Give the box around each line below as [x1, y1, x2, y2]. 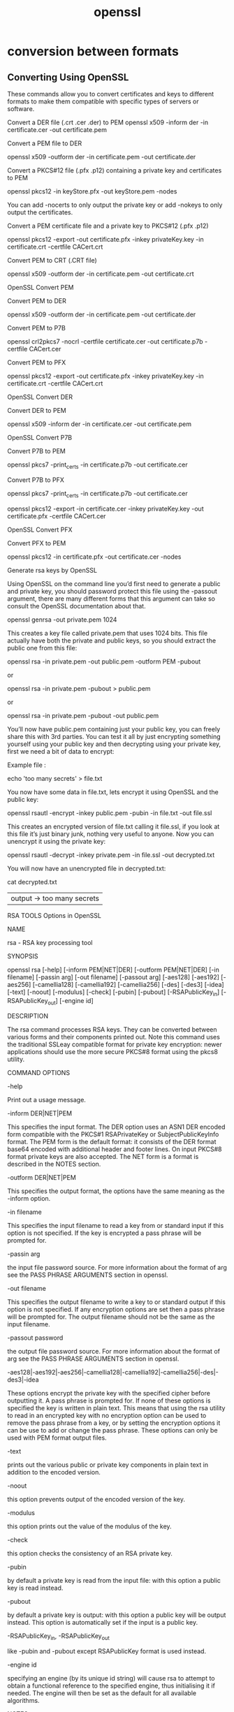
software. [7, 105, 35, 112]
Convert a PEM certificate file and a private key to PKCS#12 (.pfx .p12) [7, 221, 209, 230]
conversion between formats [7, 43, 180, 59]
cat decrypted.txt [7, 877, 57, 886]
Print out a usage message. [7, 1096, 86, 1104]
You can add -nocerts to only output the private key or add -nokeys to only [7, 200, 223, 209]
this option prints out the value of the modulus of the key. [7, 1522, 173, 1530]
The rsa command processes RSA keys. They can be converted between [7, 1025, 217, 1034]
